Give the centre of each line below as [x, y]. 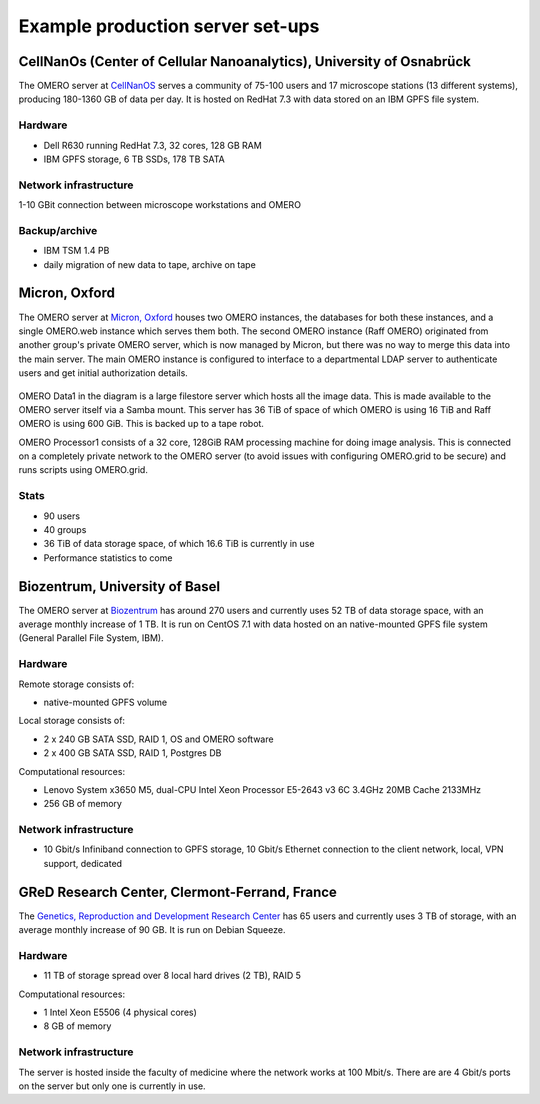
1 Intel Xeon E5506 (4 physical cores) [120, 1012]
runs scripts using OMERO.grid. [83, 470]
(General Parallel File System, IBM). [91, 638]
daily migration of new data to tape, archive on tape [150, 264]
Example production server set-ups [169, 26]
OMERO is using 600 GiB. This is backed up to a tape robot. [141, 424]
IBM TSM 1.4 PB [76, 251]
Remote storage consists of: [76, 684]
